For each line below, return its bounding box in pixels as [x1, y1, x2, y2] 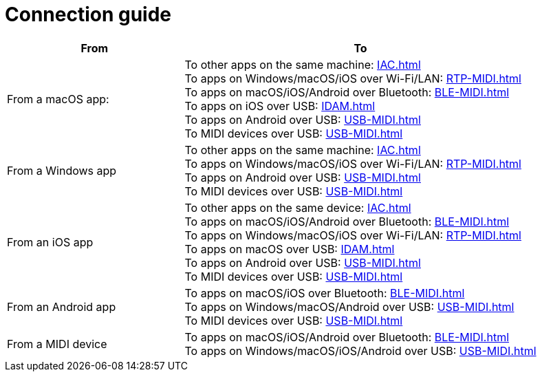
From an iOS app [7, 235, 94, 249]
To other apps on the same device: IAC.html [184, 200, 411, 215]
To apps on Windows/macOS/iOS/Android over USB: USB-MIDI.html [184, 343, 536, 358]
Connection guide [5, 3, 172, 26]
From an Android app [7, 299, 116, 314]
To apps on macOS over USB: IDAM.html [184, 241, 395, 256]
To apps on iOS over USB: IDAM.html [184, 98, 376, 113]
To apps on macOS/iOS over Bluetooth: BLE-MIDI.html [184, 286, 465, 300]
